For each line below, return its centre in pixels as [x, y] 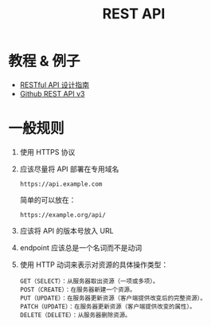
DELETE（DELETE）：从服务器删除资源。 [75, 315]
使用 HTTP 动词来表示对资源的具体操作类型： [94, 265]
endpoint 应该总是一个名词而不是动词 [80, 247]
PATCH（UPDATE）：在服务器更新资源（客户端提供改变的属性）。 [108, 306]
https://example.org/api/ [63, 215]
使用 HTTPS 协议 [47, 151]
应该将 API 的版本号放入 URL [66, 230]
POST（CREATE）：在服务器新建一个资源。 [78, 289]
